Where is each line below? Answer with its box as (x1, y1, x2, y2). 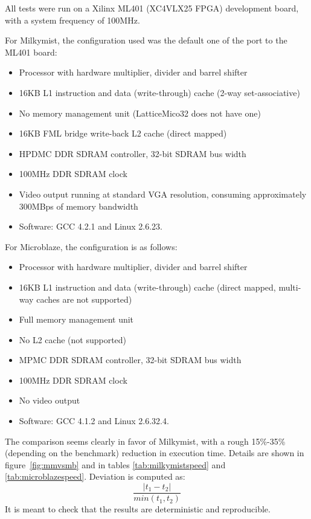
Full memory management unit (19, 313, 134, 326)
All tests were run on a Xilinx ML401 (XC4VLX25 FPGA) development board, (5, 2, 299, 14)
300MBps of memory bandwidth (19, 199, 138, 212)
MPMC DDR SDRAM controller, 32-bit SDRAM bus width (19, 353, 242, 366)
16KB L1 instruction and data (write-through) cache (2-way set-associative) (19, 86, 300, 98)
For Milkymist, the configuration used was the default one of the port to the (5, 34, 287, 47)
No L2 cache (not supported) (19, 333, 127, 346)
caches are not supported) (36, 292, 132, 305)
